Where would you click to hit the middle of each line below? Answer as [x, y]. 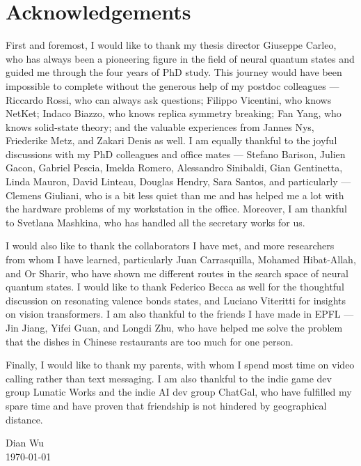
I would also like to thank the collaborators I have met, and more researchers [170, 246]
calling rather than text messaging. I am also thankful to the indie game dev [169, 378]
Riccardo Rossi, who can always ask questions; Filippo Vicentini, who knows [169, 99]
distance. [24, 419]
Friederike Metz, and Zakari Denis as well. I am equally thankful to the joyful [171, 140]
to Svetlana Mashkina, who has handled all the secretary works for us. [155, 222]
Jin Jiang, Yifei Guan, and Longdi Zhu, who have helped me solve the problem [174, 327]
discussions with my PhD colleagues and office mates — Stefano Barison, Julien [176, 154]
